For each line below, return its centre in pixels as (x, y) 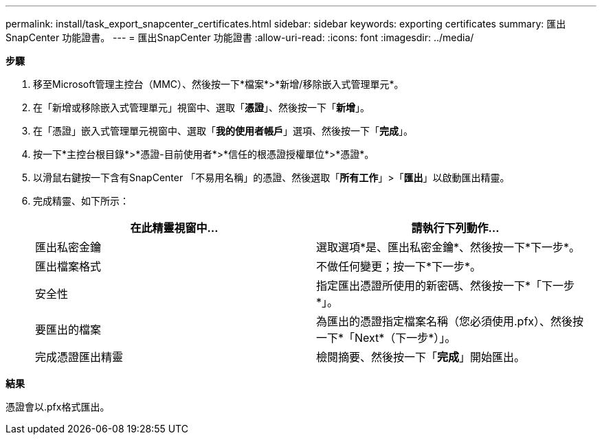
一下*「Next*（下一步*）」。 (386, 338)
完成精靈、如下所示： (81, 201)
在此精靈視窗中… (174, 228)
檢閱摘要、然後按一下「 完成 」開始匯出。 (421, 357)
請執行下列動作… (455, 228)
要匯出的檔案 (68, 329)
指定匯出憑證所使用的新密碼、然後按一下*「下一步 (446, 286)
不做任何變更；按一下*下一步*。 (399, 266)
